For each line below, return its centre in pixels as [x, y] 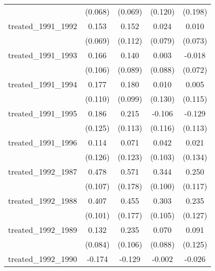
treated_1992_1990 [43, 259]
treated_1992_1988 [43, 200]
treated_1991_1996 [43, 142]
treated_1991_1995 [43, 113]
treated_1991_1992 [43, 26]
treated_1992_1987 [43, 171]
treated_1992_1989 [43, 230]
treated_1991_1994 [43, 84]
